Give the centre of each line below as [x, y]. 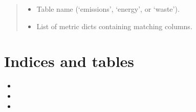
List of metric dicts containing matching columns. [114, 26]
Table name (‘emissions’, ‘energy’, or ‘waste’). [108, 9]
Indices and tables [69, 61]
